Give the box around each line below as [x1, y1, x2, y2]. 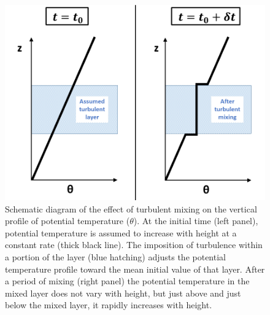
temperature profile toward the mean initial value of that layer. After [5, 262, 265, 275]
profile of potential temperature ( [5, 214, 130, 227]
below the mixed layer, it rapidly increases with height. [5, 298, 212, 311]
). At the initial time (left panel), [133, 214, 258, 227]
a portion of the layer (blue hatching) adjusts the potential [5, 250, 226, 263]
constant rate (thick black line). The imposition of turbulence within [5, 238, 263, 251]
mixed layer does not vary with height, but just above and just [5, 286, 241, 299]
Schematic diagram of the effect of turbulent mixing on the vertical [5, 202, 257, 215]
